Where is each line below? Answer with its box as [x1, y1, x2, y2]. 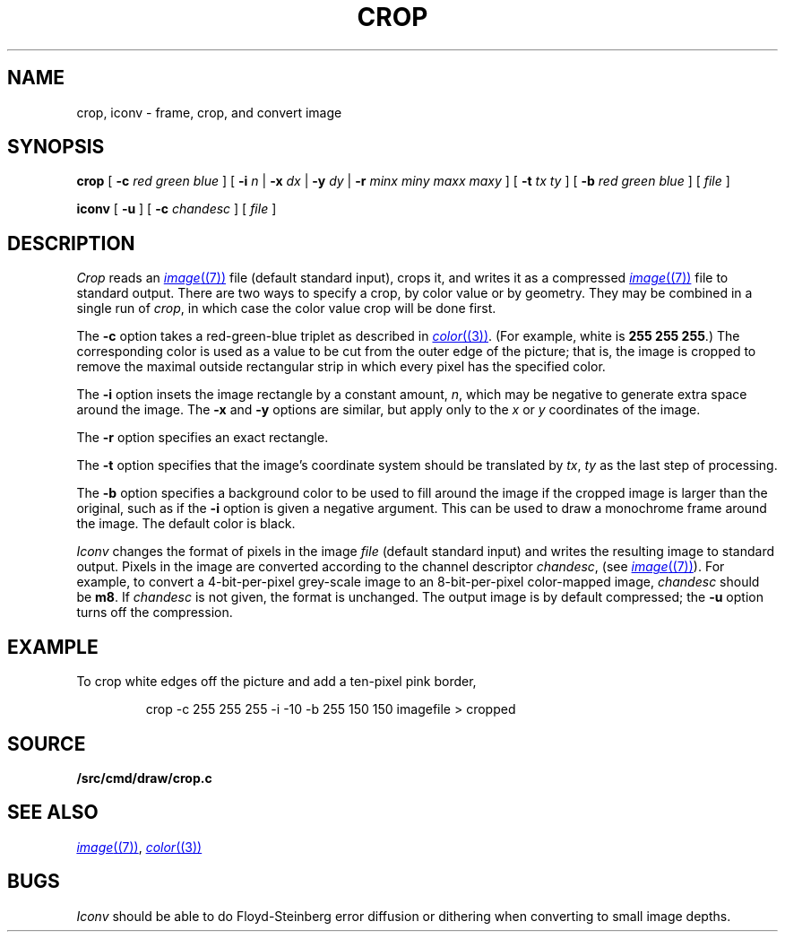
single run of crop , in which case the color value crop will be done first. [76, 300, 496, 317]
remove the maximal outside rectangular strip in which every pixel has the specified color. [76, 359, 606, 375]
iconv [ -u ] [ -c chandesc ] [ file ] [76, 201, 277, 217]
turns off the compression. [76, 604, 233, 621]
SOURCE [7, 732, 86, 755]
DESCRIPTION [7, 231, 135, 255]
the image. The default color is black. [76, 516, 296, 532]
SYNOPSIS [7, 135, 105, 159]
